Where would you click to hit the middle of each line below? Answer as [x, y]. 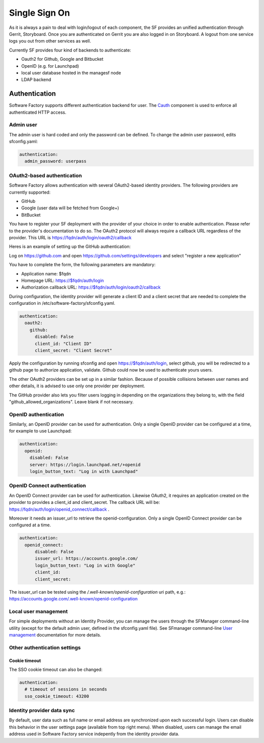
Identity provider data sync [42, 711]
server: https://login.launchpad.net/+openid [85, 465]
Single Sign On [40, 13]
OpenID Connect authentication [48, 486]
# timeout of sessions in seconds [66, 689]
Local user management [38, 611]
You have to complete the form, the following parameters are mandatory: [82, 265]
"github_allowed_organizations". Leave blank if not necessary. [71, 401]
